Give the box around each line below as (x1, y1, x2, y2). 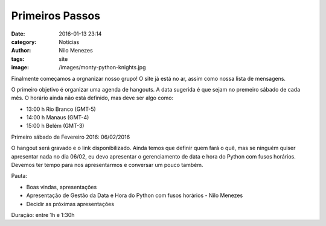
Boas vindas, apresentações (26, 183, 97, 190)
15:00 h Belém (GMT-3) (26, 122, 85, 130)
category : (11, 38, 37, 45)
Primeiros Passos (11, 9, 101, 22)
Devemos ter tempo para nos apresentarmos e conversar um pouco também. (11, 162, 203, 169)
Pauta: (11, 172, 27, 180)
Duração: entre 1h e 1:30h (11, 211, 75, 218)
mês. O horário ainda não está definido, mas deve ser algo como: (11, 94, 174, 102)
